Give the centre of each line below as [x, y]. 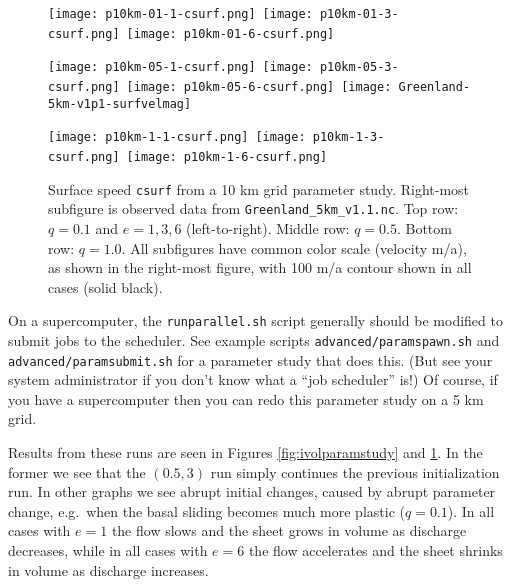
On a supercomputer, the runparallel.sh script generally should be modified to [255, 320]
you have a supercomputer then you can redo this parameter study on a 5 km [246, 398]
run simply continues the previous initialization [355, 471]
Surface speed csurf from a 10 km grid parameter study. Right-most [259, 188]
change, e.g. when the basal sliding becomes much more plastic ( [206, 510]
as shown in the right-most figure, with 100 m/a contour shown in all [260, 267]
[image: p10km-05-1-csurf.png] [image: [180, 67]
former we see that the [77, 471]
